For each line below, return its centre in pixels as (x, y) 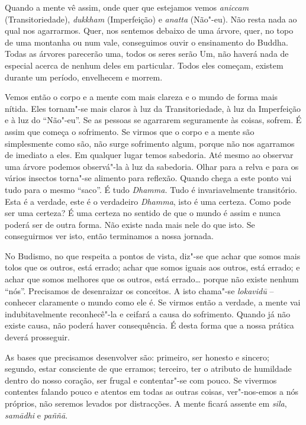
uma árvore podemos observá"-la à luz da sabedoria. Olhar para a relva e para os (152, 166)
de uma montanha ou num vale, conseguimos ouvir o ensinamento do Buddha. (146, 42)
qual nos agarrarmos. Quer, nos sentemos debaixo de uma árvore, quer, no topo (149, 30)
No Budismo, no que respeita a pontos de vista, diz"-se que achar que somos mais (153, 255)
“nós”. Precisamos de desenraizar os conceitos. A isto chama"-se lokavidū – (139, 290)
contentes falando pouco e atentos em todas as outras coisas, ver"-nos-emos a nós (152, 392)
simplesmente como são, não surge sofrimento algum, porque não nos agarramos (150, 143)
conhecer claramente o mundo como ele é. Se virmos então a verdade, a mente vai (153, 302)
